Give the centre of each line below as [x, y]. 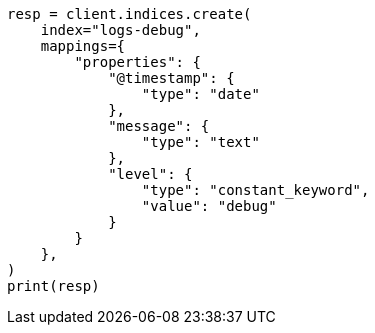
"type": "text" [200, 142]
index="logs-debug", [120, 30]
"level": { [150, 174]
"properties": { [137, 62]
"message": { [159, 126]
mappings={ [83, 46]
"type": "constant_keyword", [255, 190]
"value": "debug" [209, 206]
